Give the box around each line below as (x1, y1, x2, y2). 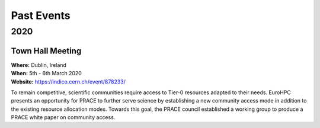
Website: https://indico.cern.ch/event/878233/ (11, 78, 126, 85)
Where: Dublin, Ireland (11, 61, 66, 68)
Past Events (11, 9, 71, 22)
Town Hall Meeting (11, 46, 82, 56)
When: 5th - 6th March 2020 (11, 70, 82, 77)
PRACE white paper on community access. (11, 114, 116, 121)
